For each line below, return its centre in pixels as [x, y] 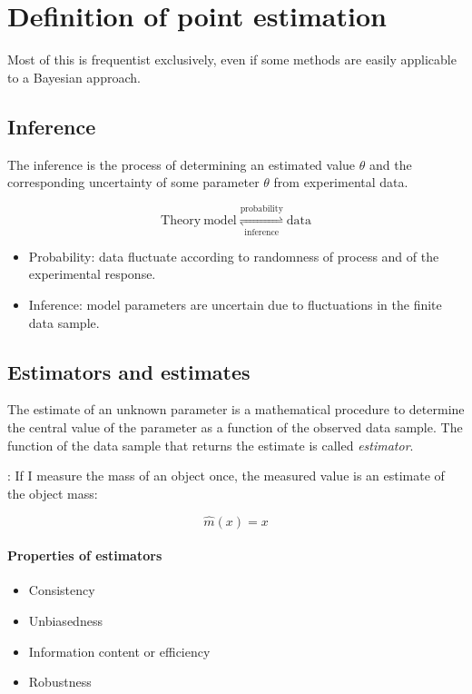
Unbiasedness [65, 620]
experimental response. [92, 274]
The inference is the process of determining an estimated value [182, 164]
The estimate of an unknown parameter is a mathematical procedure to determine [236, 409]
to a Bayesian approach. [74, 77]
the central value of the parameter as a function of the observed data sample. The [235, 427]
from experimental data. [341, 182]
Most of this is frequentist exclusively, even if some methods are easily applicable [232, 59]
